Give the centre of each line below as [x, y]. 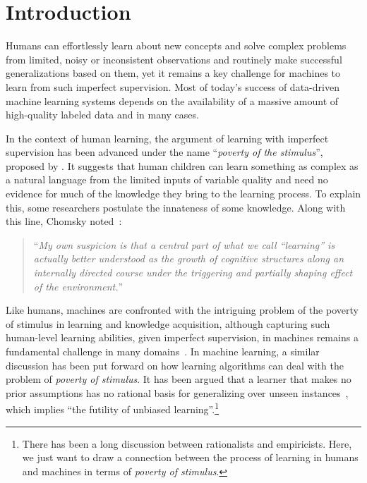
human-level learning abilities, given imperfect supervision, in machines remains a [182, 337]
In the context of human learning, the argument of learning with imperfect [167, 138]
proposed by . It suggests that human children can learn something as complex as [182, 165]
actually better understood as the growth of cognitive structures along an [189, 258]
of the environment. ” [78, 286]
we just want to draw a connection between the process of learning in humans [190, 457]
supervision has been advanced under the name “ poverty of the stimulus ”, [164, 152]
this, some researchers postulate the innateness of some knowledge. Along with [176, 207]
